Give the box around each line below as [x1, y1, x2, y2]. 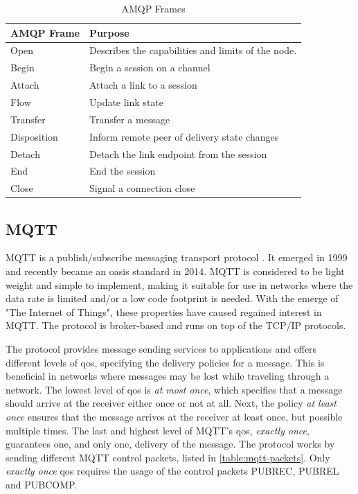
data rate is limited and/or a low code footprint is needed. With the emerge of [6, 291, 339, 306]
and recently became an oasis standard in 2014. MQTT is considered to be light [6, 264, 345, 279]
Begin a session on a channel [89, 60, 211, 75]
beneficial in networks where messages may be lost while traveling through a [6, 369, 330, 383]
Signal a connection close [89, 181, 195, 195]
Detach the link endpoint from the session [89, 146, 267, 161]
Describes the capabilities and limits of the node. [89, 43, 297, 58]
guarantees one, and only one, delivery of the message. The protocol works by [6, 436, 335, 451]
